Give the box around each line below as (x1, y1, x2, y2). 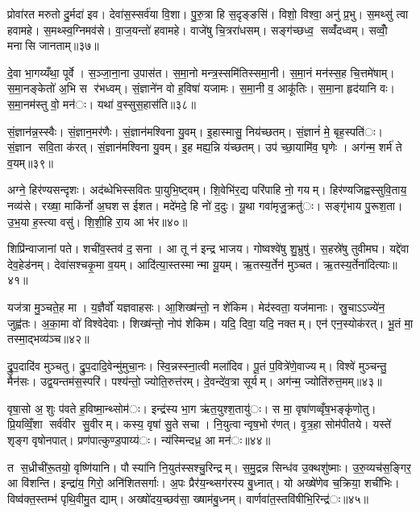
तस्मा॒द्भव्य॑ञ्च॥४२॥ (7, 330, 89, 347)
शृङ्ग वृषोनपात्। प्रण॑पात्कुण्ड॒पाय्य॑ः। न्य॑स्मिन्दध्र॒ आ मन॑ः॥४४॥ (7, 432, 271, 449)
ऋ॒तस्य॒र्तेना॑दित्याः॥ (322, 255, 397, 272)
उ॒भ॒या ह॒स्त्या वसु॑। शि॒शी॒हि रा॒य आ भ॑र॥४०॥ (7, 213, 188, 230)
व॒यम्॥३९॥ (7, 154, 53, 171)
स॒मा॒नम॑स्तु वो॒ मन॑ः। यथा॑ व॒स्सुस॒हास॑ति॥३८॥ (7, 95, 196, 112)
